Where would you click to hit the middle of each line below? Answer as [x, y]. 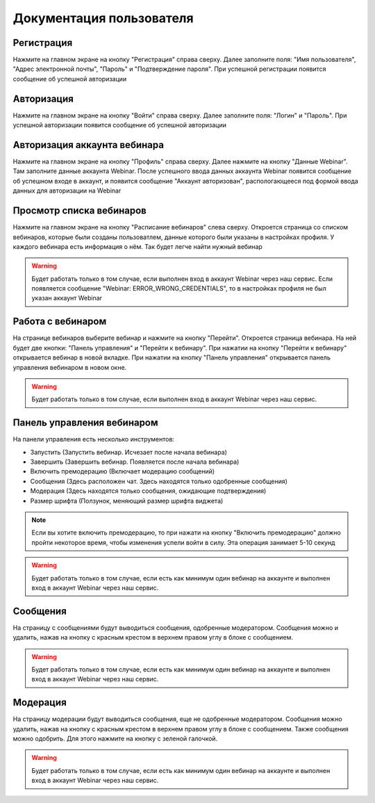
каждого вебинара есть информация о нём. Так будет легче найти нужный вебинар [138, 246]
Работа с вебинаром [60, 322]
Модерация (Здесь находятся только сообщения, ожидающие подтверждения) [148, 491]
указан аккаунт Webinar [67, 298]
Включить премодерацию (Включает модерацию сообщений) [123, 471]
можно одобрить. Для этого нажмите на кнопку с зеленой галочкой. [115, 739]
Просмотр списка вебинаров [80, 211]
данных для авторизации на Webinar [67, 190]
